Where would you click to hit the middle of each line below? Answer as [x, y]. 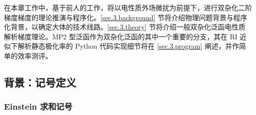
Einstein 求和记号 [38, 106]
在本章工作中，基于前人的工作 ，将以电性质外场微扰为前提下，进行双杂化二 [125, 7]
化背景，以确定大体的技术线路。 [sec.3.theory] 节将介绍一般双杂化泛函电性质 [125, 27]
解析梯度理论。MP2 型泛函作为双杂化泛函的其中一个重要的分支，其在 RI [121, 36]
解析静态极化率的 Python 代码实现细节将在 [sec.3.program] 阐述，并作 [128, 46]
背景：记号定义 [40, 82]
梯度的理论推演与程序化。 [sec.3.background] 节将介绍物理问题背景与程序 [132, 17]
